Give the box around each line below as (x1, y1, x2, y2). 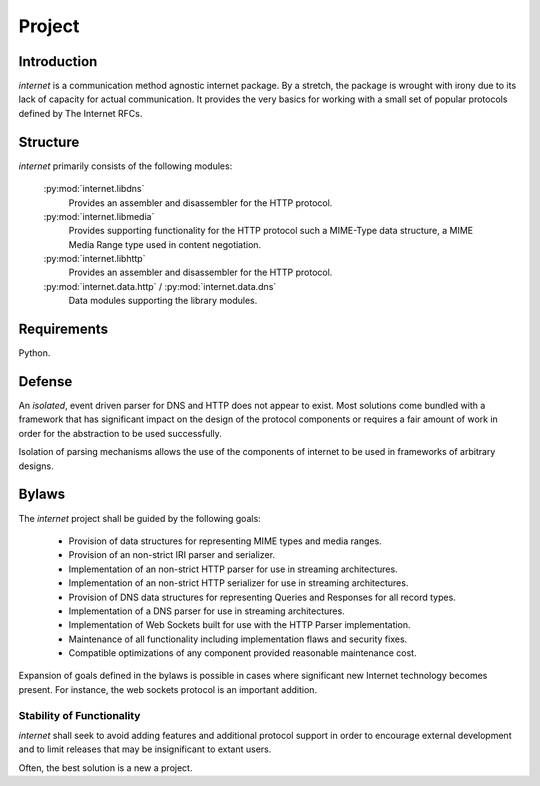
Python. (18, 347, 51, 359)
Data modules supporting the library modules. (68, 295, 258, 307)
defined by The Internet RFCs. (18, 107, 143, 119)
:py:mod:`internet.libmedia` (43, 210, 155, 222)
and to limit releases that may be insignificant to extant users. (18, 743, 272, 755)
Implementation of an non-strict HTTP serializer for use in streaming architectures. (68, 577, 409, 589)
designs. (18, 460, 54, 472)
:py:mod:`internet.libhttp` (43, 253, 146, 265)
